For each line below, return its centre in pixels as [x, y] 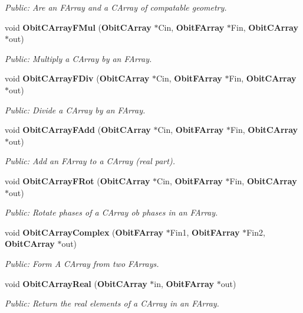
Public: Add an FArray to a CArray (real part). [90, 161]
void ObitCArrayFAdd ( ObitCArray [78, 130]
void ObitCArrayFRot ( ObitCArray [78, 180]
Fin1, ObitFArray [205, 232]
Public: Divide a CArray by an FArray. [75, 110]
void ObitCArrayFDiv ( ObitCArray [77, 78]
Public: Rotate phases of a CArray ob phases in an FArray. [111, 212]
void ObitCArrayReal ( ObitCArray [76, 283]
